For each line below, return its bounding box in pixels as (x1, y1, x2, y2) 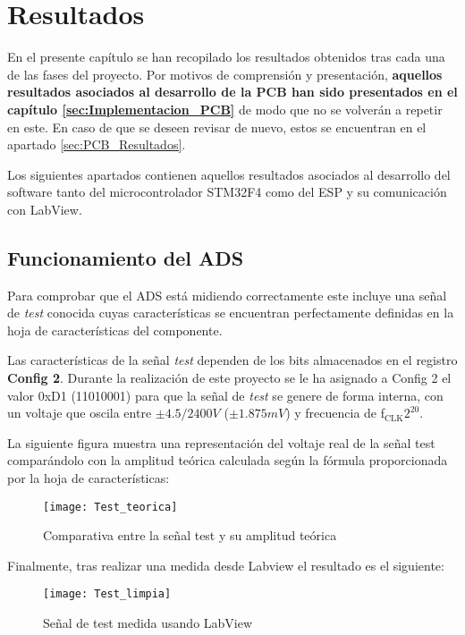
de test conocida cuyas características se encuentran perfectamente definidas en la (7, 303, 454, 322)
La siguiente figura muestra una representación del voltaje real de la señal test (7, 433, 435, 452)
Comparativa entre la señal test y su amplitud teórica (43, 526, 337, 545)
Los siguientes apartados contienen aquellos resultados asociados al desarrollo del (7, 165, 451, 183)
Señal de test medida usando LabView (43, 614, 253, 632)
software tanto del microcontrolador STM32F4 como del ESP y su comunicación (7, 182, 447, 201)
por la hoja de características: (7, 469, 170, 487)
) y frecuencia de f (285, 403, 385, 422)
